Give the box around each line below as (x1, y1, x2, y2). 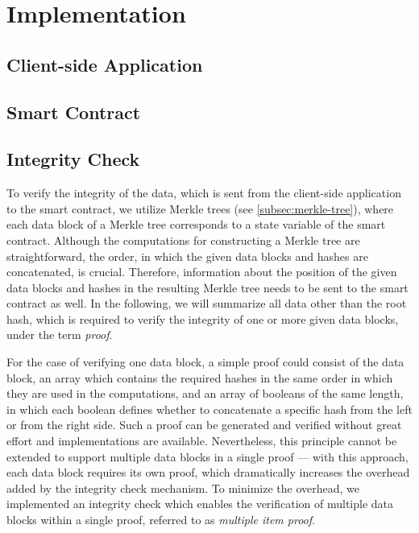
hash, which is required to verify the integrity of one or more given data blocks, (6, 310, 399, 327)
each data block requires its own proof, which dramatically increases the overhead (6, 464, 410, 481)
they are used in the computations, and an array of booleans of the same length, (6, 385, 404, 402)
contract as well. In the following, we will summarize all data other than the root (6, 295, 407, 312)
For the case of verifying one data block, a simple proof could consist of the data (6, 353, 404, 370)
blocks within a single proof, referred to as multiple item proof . (6, 511, 315, 528)
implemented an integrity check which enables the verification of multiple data (6, 495, 394, 512)
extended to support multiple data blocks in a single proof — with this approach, (6, 448, 409, 465)
